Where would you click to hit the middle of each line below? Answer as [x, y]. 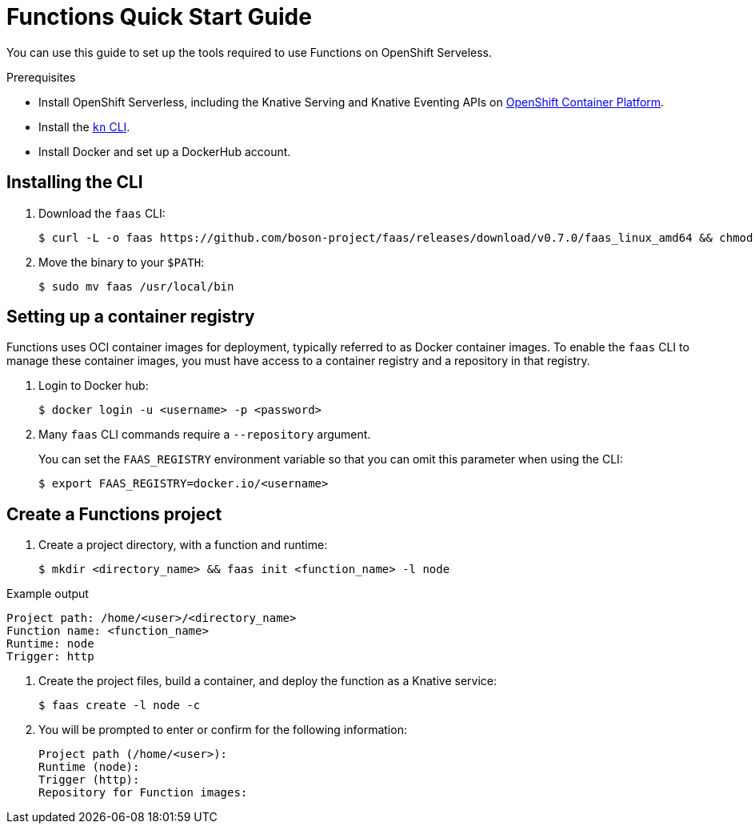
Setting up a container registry [131, 317]
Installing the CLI [75, 182]
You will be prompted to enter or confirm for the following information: [223, 730]
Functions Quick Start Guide [159, 17]
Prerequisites [41, 77]
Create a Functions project [114, 514]
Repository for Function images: [143, 793]
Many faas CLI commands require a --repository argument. [205, 435]
